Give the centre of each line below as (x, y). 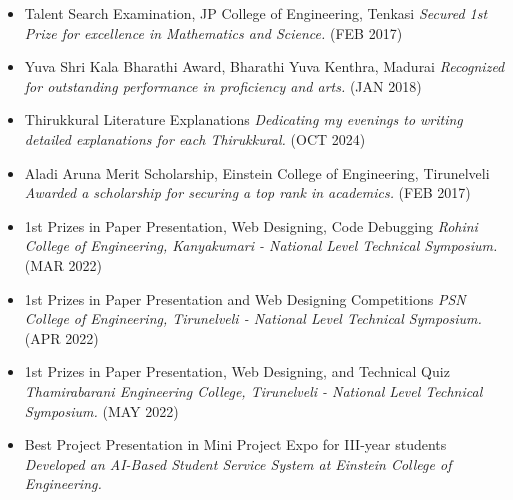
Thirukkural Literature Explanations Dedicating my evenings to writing (243, 119)
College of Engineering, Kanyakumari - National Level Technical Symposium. (261, 245)
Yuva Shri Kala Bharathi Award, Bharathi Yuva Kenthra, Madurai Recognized (264, 66)
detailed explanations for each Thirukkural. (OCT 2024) (195, 138)
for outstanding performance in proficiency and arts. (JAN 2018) (223, 85)
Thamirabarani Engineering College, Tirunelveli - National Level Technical (253, 390)
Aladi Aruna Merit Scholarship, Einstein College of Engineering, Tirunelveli (257, 172)
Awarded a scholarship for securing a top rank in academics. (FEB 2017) (247, 192)
